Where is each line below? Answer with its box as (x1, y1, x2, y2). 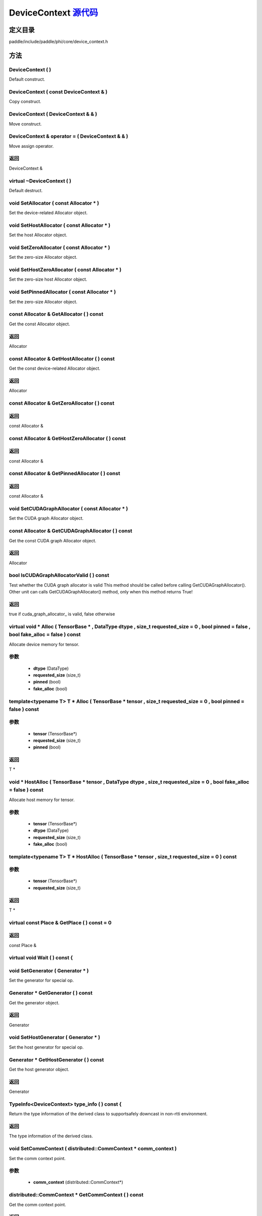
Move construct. (9, 121, 42, 126)
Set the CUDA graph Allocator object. (9, 516, 83, 521)
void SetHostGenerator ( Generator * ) (9, 1034, 100, 1041)
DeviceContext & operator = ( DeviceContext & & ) (9, 133, 129, 140)
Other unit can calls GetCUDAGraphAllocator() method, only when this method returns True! (9, 589, 193, 595)
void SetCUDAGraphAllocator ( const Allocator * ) (9, 505, 128, 512)
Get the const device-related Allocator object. (9, 365, 100, 372)
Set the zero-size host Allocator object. (9, 276, 87, 282)
